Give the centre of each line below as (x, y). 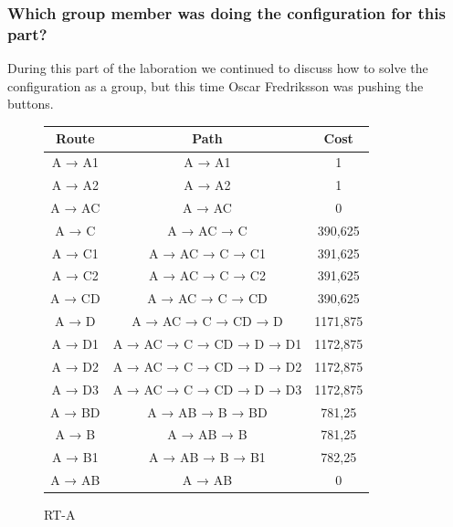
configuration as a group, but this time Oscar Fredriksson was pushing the (216, 85)
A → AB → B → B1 (207, 457)
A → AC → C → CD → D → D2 (207, 366)
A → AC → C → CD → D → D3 (207, 389)
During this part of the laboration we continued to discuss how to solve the (218, 68)
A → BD (75, 411)
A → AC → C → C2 (207, 275)
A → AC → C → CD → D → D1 (207, 344)
